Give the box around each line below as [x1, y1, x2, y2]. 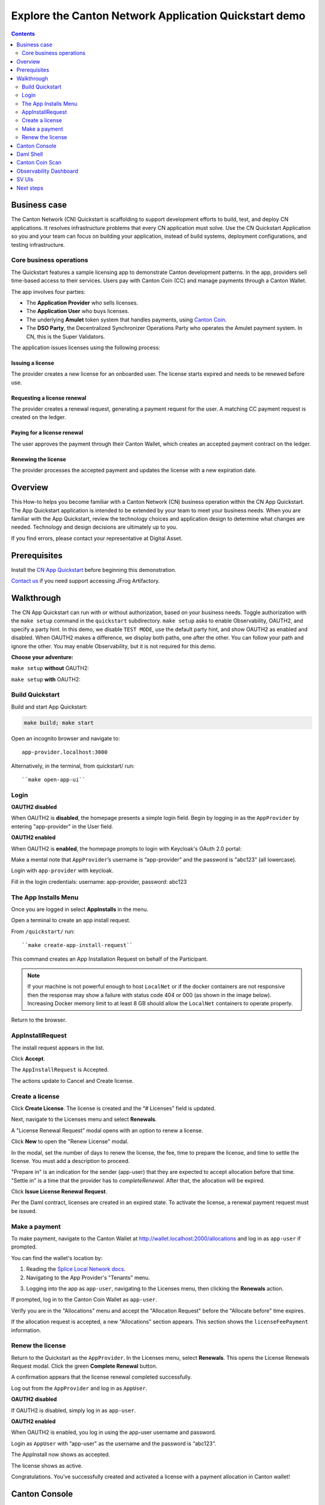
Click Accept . [11, 1055, 45, 1063]
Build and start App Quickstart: [11, 703, 88, 710]
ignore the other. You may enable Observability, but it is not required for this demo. [11, 642, 217, 650]
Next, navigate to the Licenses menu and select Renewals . [11, 1116, 157, 1123]
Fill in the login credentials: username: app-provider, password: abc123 [11, 878, 187, 885]
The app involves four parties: [11, 288, 85, 295]
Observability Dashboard [16, 167, 78, 175]
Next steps [16, 184, 43, 191]
